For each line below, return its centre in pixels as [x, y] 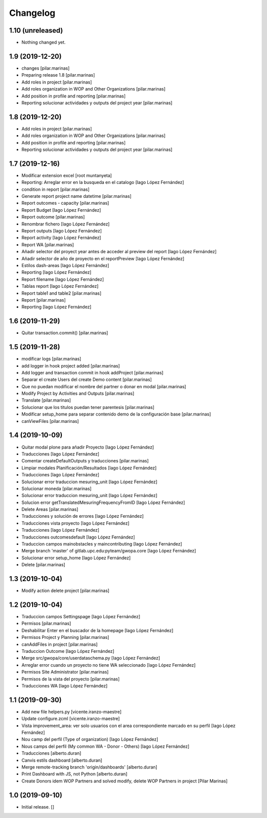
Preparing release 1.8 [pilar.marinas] [58, 75]
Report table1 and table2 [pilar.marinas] [61, 293]
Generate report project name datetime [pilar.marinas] [77, 196]
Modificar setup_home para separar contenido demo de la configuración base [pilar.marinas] [116, 414]
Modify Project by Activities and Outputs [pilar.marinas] [78, 394]
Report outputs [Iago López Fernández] [62, 231]
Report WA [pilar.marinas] [48, 244]
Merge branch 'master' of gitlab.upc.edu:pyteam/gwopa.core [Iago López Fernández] [109, 551]
